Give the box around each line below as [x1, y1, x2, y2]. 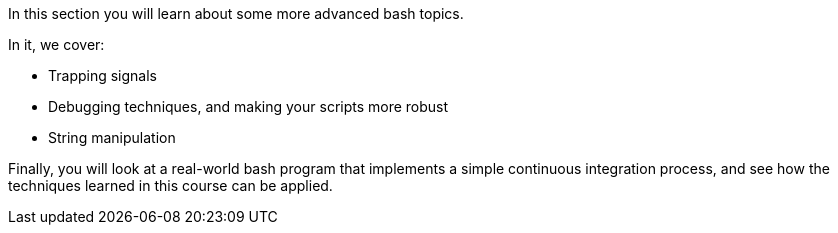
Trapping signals [48, 67, 157, 84]
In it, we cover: [8, 36, 105, 53]
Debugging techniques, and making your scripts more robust [48, 98, 449, 115]
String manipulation [48, 129, 176, 146]
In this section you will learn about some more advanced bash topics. [8, 5, 464, 22]
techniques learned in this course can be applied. [8, 177, 333, 194]
